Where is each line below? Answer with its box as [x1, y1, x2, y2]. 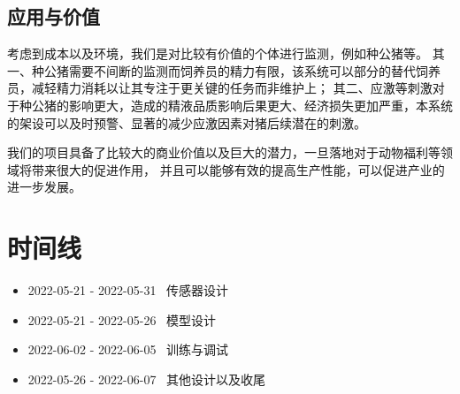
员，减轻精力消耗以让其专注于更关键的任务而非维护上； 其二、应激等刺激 [7, 79, 433, 97]
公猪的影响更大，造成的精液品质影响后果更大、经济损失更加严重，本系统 [31, 95, 453, 114]
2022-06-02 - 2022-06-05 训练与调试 [27, 340, 229, 359]
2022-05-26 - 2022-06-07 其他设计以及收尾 [27, 369, 266, 388]
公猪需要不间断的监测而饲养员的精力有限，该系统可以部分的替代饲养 [43, 61, 441, 80]
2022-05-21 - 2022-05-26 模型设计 [27, 310, 217, 329]
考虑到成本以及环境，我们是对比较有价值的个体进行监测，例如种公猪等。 [7, 44, 428, 63]
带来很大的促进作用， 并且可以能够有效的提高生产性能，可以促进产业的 [31, 160, 445, 178]
